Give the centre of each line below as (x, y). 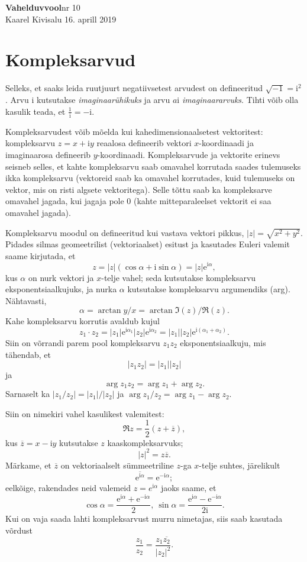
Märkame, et (28, 465)
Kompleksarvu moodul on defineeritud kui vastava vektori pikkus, (125, 232)
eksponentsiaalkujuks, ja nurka (61, 289)
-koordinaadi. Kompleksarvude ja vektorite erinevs (189, 154)
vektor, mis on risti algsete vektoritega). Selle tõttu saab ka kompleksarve (139, 189)
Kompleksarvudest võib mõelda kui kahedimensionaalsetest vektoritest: (134, 131)
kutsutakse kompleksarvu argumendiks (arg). (209, 289)
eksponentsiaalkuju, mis (223, 343)
